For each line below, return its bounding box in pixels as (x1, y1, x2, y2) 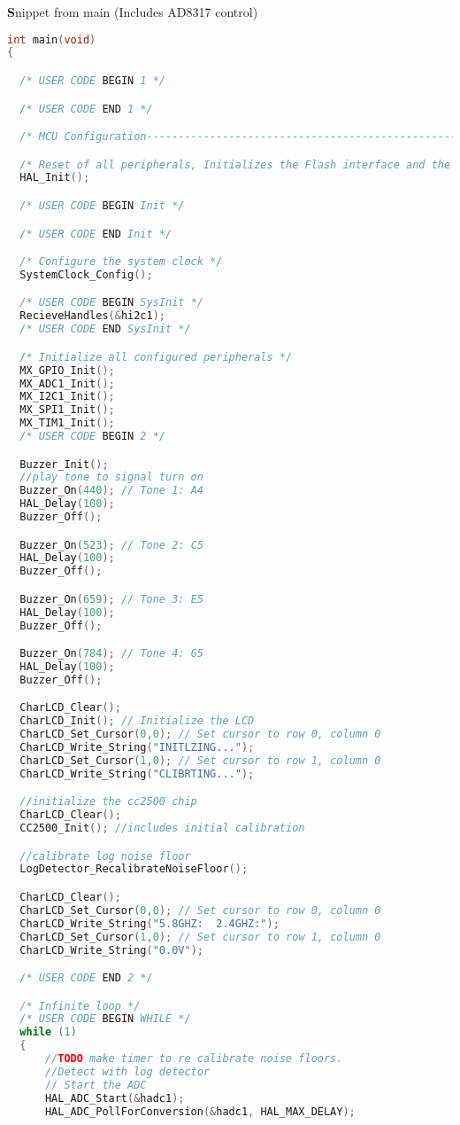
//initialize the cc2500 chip (19, 795, 197, 809)
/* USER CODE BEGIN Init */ (19, 199, 185, 212)
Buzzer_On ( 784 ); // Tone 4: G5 (19, 647, 203, 660)
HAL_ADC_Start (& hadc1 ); (44, 1091, 185, 1105)
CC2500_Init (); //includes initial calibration (19, 822, 305, 835)
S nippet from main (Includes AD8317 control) (7, 3, 258, 20)
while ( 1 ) (19, 1026, 77, 1039)
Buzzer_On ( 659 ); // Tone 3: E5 (19, 592, 203, 605)
